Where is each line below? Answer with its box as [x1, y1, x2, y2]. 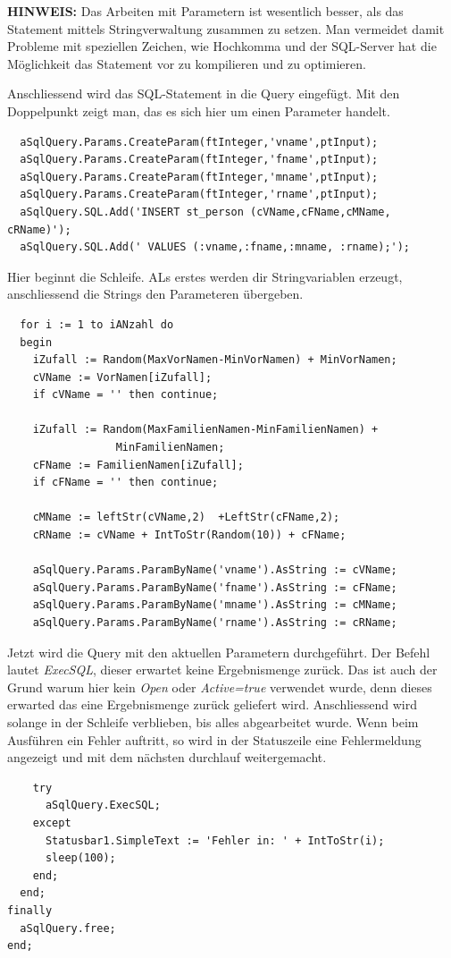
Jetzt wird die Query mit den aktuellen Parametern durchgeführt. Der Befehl [7, 642, 430, 661]
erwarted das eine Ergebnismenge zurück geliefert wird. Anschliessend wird [7, 695, 417, 714]
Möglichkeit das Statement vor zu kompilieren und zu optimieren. [7, 54, 366, 72]
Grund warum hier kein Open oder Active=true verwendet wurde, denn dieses [7, 677, 432, 696]
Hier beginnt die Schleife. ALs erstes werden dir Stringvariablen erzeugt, [7, 267, 403, 285]
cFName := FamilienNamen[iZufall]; [32, 458, 244, 471]
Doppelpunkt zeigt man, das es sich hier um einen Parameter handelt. [7, 101, 390, 120]
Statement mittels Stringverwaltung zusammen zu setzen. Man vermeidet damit [7, 19, 445, 38]
